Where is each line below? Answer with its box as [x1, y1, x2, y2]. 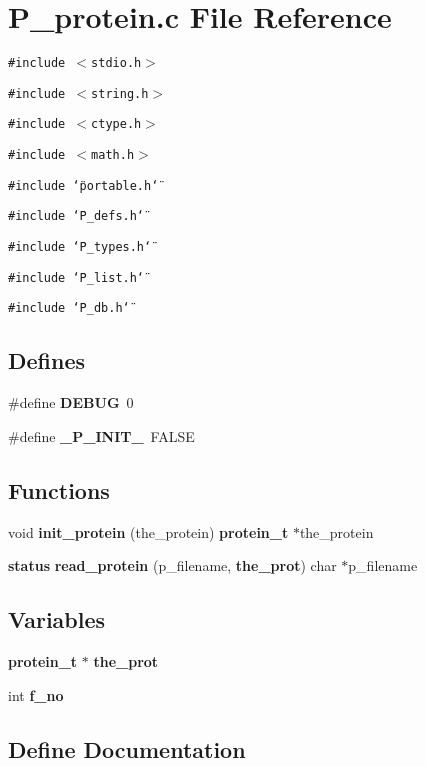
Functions [8, 474, 110, 505]
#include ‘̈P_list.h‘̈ [8, 270, 145, 285]
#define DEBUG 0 [8, 392, 134, 413]
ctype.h [91, 117, 142, 132]
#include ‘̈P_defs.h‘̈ [8, 209, 145, 224]
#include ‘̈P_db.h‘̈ [8, 301, 130, 316]
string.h [91, 86, 149, 101]
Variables [8, 604, 106, 635]
